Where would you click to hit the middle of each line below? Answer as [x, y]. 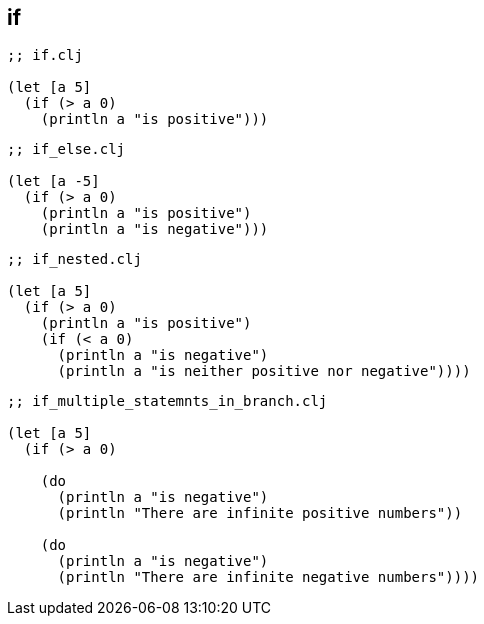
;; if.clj [45, 55]
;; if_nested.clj [74, 259]
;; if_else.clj [66, 149]
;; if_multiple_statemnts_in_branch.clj [167, 401]
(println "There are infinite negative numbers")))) [268, 577]
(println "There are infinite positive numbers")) [260, 513]
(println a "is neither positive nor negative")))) [264, 371]
